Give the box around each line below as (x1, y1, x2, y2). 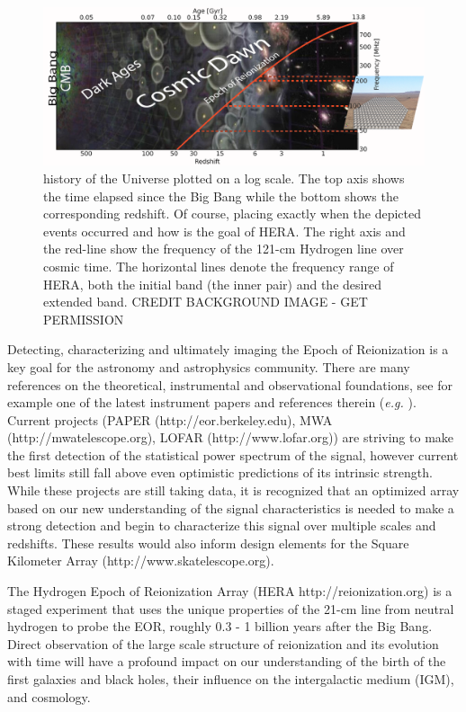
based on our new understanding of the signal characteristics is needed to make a (7, 498, 454, 517)
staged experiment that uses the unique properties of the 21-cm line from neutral (7, 599, 454, 618)
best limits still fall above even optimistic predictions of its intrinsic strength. (7, 463, 433, 482)
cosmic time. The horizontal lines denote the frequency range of (43, 256, 394, 275)
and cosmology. (7, 687, 91, 706)
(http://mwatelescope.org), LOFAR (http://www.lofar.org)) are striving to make (7, 428, 454, 447)
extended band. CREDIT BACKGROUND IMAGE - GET (43, 292, 368, 311)
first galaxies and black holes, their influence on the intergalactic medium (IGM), (7, 670, 454, 689)
